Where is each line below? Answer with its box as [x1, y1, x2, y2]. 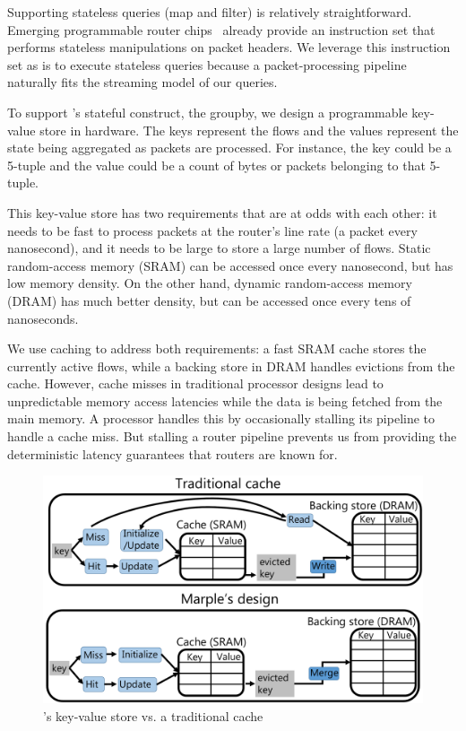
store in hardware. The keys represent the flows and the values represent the [39, 120, 459, 139]
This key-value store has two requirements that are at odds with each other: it [7, 203, 437, 222]
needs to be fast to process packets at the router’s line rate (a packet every [7, 221, 418, 239]
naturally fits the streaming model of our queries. [7, 73, 278, 91]
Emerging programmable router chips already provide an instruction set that [7, 20, 436, 39]
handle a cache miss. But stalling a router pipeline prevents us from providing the [7, 427, 457, 446]
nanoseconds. [7, 309, 79, 327]
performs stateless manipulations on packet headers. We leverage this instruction [7, 38, 451, 57]
